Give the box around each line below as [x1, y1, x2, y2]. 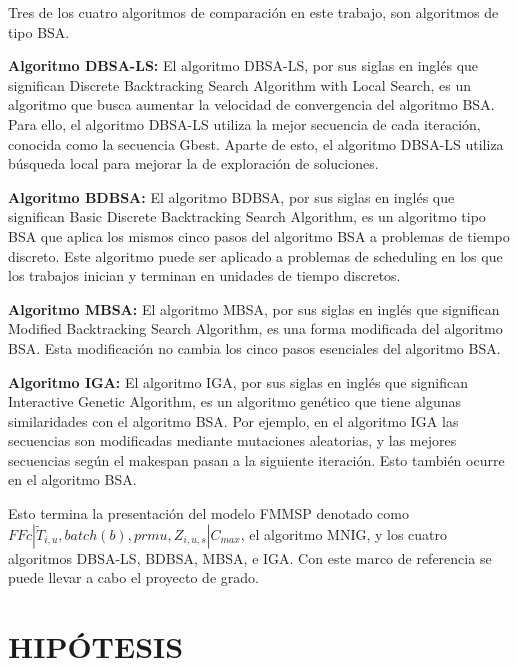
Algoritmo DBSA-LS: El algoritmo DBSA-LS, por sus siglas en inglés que [8, 55, 479, 76]
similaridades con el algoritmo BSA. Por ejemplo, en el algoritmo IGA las [8, 410, 459, 431]
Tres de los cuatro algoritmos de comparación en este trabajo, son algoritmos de [8, 2, 499, 22]
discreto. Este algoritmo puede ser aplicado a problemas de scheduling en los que [8, 245, 503, 266]
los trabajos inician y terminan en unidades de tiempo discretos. [8, 265, 401, 286]
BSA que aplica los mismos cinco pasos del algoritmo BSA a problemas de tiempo [8, 225, 510, 246]
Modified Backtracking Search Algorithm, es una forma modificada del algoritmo [8, 318, 503, 339]
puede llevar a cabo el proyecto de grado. [8, 567, 259, 588]
